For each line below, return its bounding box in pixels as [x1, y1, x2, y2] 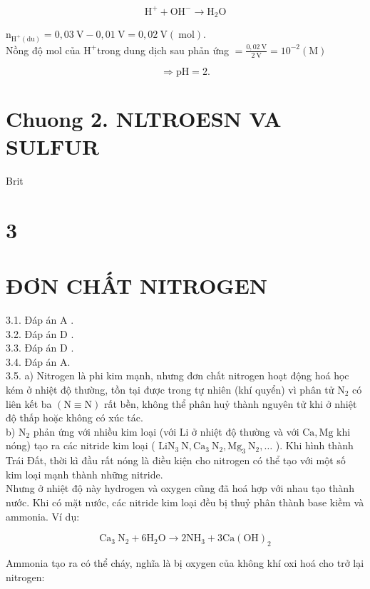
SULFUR [6, 131, 100, 160]
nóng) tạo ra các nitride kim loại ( [6, 438, 155, 453]
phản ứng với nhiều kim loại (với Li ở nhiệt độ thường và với [33, 424, 299, 439]
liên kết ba [6, 396, 52, 411]
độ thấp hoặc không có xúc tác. [6, 410, 143, 425]
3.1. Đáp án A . [6, 312, 74, 327]
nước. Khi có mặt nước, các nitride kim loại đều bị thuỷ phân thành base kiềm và [6, 494, 364, 509]
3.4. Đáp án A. [6, 354, 71, 369]
